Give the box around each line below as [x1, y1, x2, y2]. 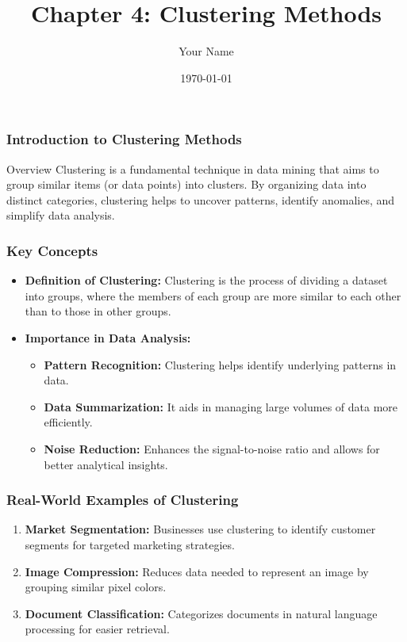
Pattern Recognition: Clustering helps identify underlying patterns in [44, 356, 397, 373]
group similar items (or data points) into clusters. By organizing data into [6, 176, 367, 193]
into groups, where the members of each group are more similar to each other [25, 287, 401, 304]
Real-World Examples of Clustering [6, 490, 239, 510]
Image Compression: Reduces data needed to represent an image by [25, 563, 369, 579]
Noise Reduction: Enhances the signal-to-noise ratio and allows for [44, 440, 380, 457]
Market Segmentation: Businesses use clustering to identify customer [25, 521, 376, 537]
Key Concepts [6, 240, 98, 260]
